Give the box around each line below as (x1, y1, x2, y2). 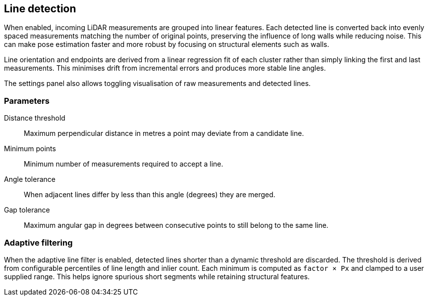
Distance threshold (4, 114, 65, 123)
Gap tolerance (4, 206, 50, 214)
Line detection (4, 2, 76, 15)
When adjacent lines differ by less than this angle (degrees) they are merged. (24, 190, 275, 199)
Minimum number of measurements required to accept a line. (24, 160, 223, 169)
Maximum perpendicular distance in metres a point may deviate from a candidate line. (24, 129, 304, 138)
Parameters (4, 95, 50, 106)
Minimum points (4, 144, 56, 153)
